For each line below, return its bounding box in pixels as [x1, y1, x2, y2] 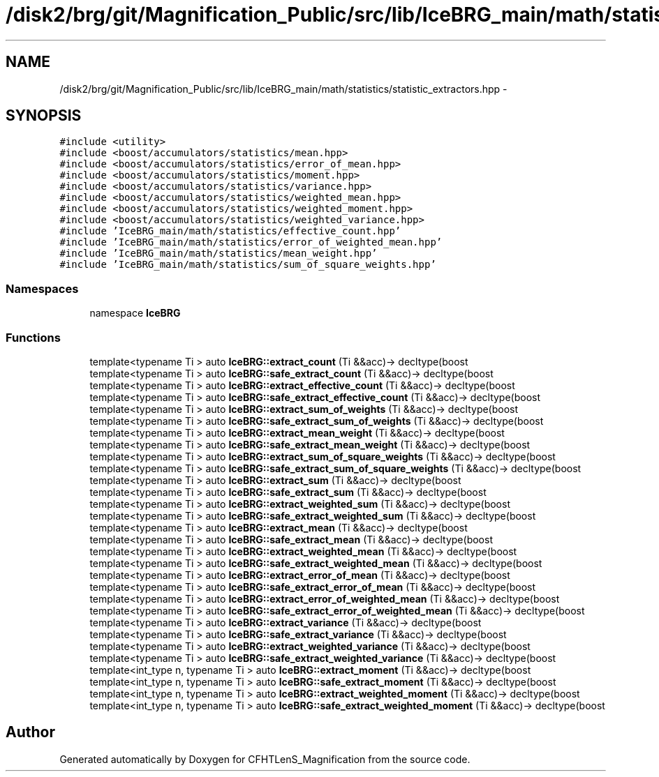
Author [6, 723, 55, 741]
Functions [6, 330, 61, 345]
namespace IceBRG [89, 307, 181, 319]
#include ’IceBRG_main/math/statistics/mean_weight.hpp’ [59, 248, 378, 259]
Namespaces [6, 281, 79, 296]
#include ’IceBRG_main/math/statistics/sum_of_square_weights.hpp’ [59, 259, 436, 271]
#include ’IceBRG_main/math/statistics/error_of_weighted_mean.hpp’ [59, 236, 443, 248]
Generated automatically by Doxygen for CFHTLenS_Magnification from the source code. [59, 753, 471, 765]
